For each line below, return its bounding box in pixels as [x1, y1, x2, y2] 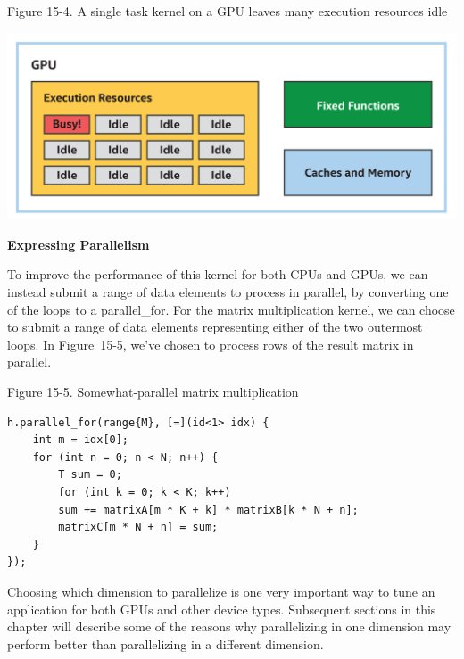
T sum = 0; [58, 468, 122, 482]
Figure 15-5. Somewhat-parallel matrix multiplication [7, 383, 299, 401]
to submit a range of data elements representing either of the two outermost [7, 317, 423, 336]
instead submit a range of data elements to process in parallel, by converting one [7, 283, 449, 301]
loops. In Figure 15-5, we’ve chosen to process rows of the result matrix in [7, 334, 414, 353]
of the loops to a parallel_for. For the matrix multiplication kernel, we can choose [7, 300, 455, 318]
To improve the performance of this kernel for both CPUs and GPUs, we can [7, 265, 428, 284]
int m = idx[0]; [32, 433, 129, 447]
